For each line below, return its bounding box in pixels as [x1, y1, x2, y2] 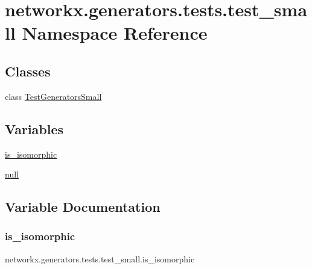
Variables [5, 119, 64, 138]
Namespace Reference [22, 20, 208, 45]
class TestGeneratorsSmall [5, 90, 102, 102]
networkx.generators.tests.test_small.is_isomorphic [5, 252, 195, 265]
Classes [5, 61, 51, 80]
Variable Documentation [5, 197, 161, 216]
